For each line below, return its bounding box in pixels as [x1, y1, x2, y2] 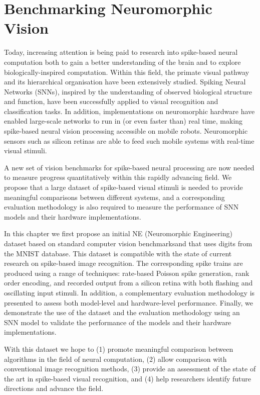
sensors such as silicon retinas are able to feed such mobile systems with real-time [4, 135, 254, 146]
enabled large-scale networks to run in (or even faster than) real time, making [4, 116, 243, 126]
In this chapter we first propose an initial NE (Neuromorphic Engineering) [4, 228, 232, 239]
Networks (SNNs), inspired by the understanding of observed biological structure [4, 86, 252, 96]
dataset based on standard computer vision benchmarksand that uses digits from [4, 238, 252, 248]
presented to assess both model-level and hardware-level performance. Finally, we [4, 297, 253, 308]
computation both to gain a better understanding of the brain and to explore [4, 56, 241, 67]
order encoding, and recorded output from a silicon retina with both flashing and [4, 277, 253, 288]
